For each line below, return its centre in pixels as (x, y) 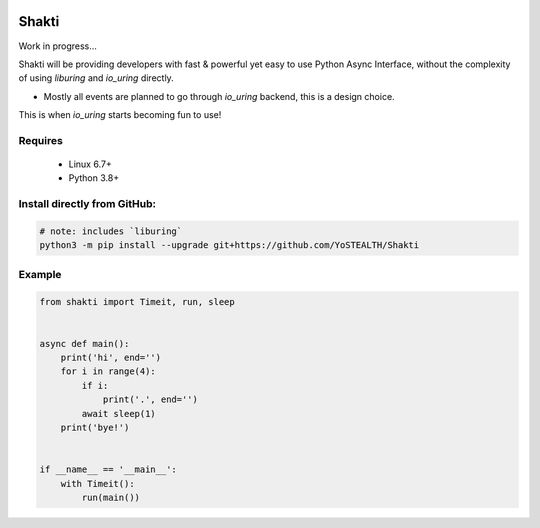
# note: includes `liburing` (111, 231)
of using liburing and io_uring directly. (96, 78)
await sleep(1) (119, 413)
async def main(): (84, 343)
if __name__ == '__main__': (108, 469)
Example (40, 274)
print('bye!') (95, 428)
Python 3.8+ (94, 178)
